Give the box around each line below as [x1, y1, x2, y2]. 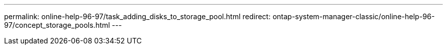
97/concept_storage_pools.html [4, 21, 110, 29]
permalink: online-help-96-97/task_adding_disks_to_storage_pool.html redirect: [4, 12, 271, 21]
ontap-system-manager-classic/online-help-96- [272, 12, 435, 21]
